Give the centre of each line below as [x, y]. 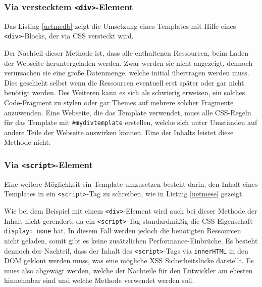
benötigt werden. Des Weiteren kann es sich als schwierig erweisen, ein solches [125, 92]
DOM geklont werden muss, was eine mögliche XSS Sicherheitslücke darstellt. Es [129, 260]
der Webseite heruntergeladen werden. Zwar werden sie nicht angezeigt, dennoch [128, 63]
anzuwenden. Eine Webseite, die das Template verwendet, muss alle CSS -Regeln [128, 112]
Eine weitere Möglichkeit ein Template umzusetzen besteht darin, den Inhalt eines [131, 183]
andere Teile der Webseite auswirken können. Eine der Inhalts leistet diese [119, 132]
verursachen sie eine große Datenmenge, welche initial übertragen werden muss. [127, 73]
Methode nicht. [28, 142]
